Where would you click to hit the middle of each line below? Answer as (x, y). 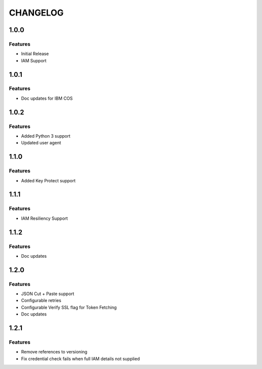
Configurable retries (41, 300)
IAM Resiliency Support (44, 218)
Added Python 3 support (46, 136)
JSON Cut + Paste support (48, 294)
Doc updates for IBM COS (47, 98)
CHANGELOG (36, 13)
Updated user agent (41, 143)
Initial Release (35, 54)
